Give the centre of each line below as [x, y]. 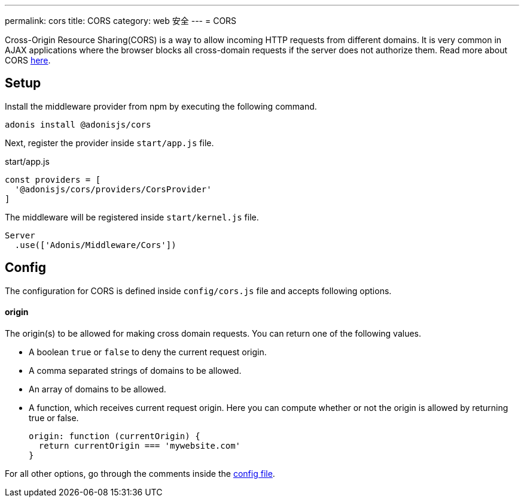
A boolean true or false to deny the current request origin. [148, 352]
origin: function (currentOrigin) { [115, 436]
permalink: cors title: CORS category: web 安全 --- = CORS [121, 21]
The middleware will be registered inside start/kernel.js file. [132, 217]
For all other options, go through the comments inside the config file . [140, 473]
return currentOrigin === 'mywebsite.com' [140, 445]
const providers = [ [53, 179]
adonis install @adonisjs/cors [78, 124]
